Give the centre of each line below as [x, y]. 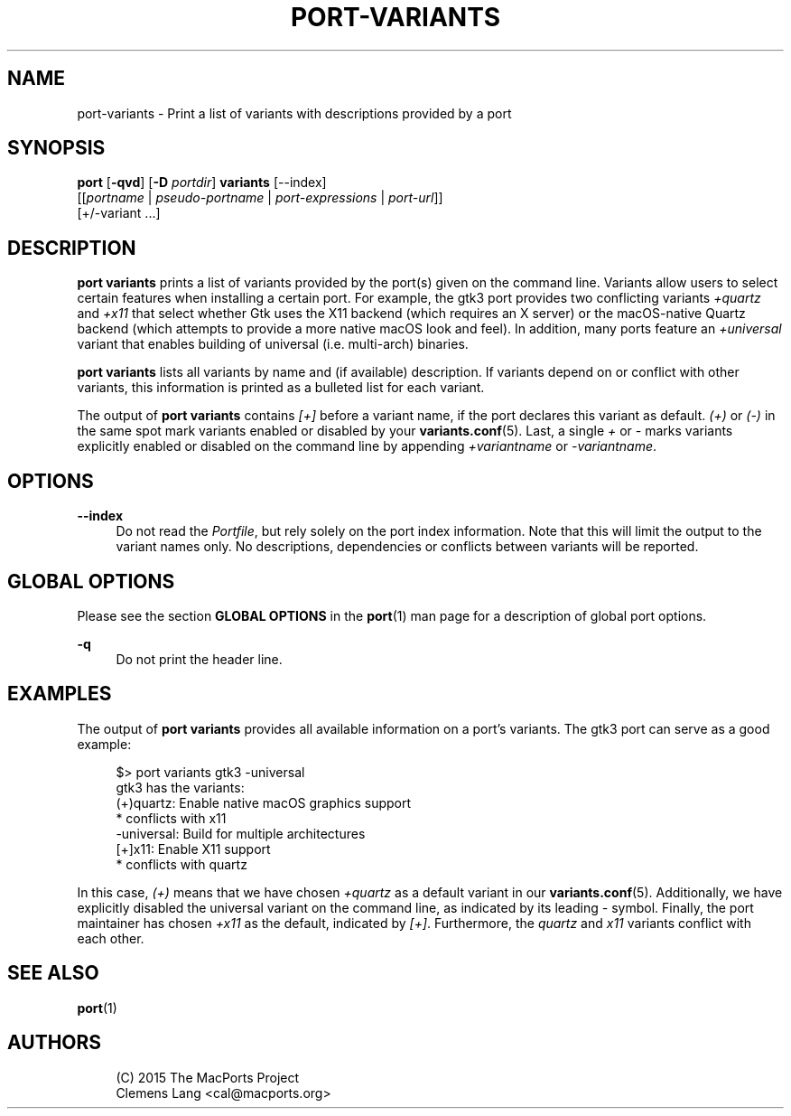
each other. [111, 938]
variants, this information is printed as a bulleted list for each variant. [281, 388]
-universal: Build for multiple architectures [241, 833]
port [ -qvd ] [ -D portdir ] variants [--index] [202, 183]
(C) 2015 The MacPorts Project [208, 1077]
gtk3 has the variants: [180, 787]
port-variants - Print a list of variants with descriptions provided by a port [294, 113]
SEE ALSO [53, 973]
